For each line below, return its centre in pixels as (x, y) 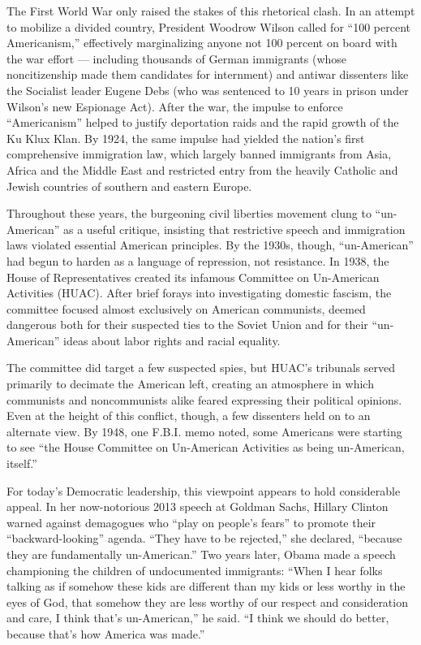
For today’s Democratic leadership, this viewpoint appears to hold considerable (204, 490)
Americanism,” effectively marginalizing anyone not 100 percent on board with (202, 43)
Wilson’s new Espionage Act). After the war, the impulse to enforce (175, 106)
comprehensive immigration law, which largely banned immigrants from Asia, (199, 154)
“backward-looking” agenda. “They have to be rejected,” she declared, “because (204, 538)
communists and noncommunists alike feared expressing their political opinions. (204, 399)
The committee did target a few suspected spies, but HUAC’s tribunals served (201, 368)
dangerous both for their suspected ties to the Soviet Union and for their (187, 325)
